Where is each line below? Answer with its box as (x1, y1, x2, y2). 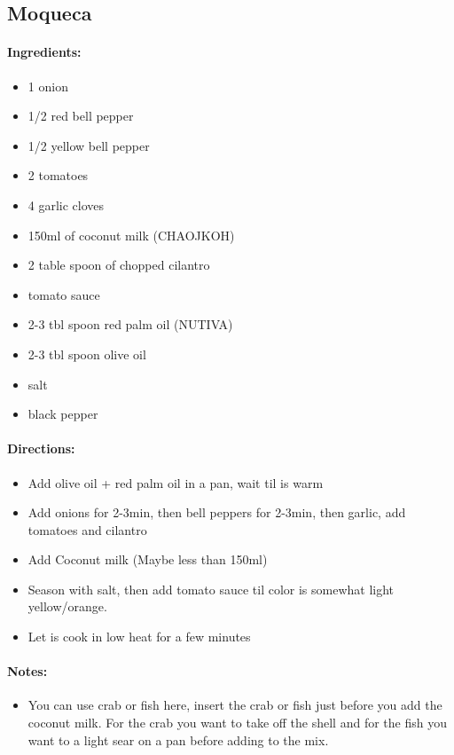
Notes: (7, 662, 48, 680)
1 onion (27, 76, 68, 95)
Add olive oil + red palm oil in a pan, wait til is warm (27, 473, 324, 492)
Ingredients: (7, 43, 82, 61)
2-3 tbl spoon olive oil (27, 344, 146, 363)
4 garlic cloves (27, 195, 105, 214)
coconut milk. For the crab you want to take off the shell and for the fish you (27, 713, 447, 732)
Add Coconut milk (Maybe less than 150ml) (27, 550, 268, 569)
